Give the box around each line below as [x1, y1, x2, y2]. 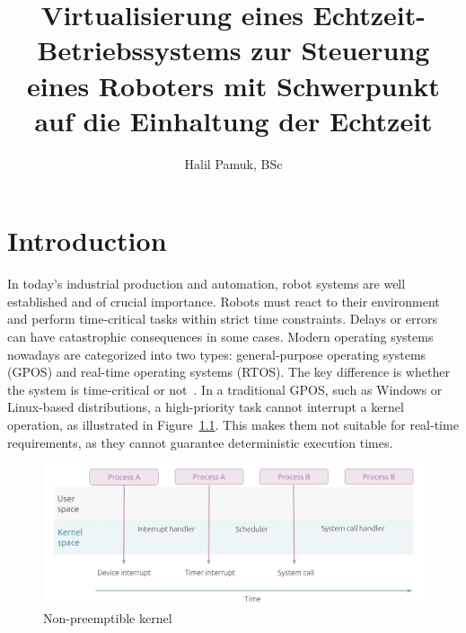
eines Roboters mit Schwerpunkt [27, 67, 440, 103]
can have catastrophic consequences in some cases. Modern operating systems [7, 327, 434, 345]
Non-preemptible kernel [43, 609, 172, 628]
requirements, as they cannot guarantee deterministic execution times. [7, 432, 393, 451]
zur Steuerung [251, 31, 430, 68]
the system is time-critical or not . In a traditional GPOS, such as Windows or [7, 379, 443, 398]
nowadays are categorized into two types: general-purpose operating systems [7, 344, 426, 363]
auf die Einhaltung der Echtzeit [34, 102, 433, 138]
